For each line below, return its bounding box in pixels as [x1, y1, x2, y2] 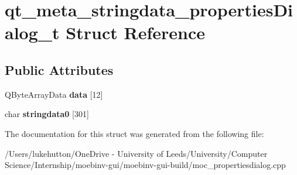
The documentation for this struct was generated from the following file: [5, 127, 264, 139]
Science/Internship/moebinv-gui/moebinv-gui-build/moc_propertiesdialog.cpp [5, 159, 286, 171]
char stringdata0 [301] [5, 108, 89, 120]
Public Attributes [5, 60, 114, 78]
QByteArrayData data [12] [5, 88, 103, 100]
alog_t [5, 20, 60, 44]
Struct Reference [66, 20, 205, 44]
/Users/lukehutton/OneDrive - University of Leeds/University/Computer [5, 147, 268, 159]
